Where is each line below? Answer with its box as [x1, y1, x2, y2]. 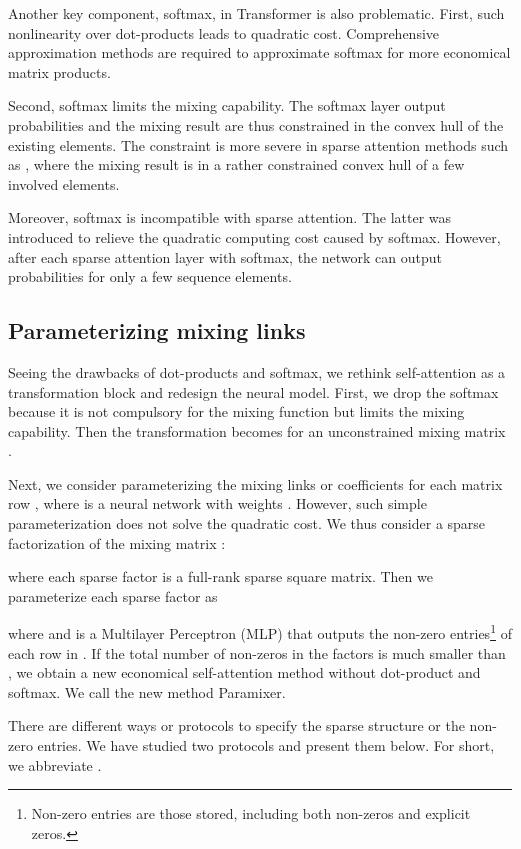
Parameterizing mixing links [8, 315, 306, 346]
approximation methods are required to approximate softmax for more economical [8, 42, 511, 63]
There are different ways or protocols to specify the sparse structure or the [8, 715, 465, 736]
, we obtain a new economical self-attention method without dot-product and [8, 662, 481, 683]
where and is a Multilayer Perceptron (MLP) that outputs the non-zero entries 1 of [8, 620, 512, 644]
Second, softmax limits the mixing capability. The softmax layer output [8, 95, 446, 116]
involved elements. [8, 173, 120, 194]
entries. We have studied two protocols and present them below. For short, [37, 735, 495, 756]
